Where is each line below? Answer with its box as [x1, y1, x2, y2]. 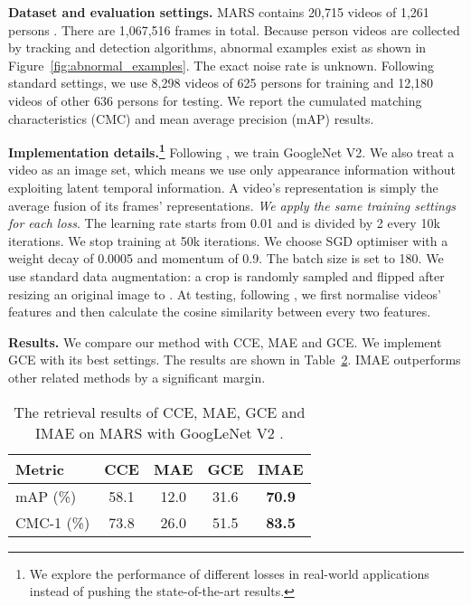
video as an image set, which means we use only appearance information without [8, 160, 457, 179]
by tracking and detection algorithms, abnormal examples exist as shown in [8, 38, 427, 57]
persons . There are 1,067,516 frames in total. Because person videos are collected [8, 20, 460, 39]
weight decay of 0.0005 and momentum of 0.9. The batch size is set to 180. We [8, 249, 444, 268]
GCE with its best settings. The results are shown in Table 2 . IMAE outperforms [8, 350, 461, 369]
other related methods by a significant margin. [8, 367, 266, 386]
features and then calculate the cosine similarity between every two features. [8, 302, 431, 321]
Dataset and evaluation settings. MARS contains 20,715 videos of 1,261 [8, 3, 429, 21]
